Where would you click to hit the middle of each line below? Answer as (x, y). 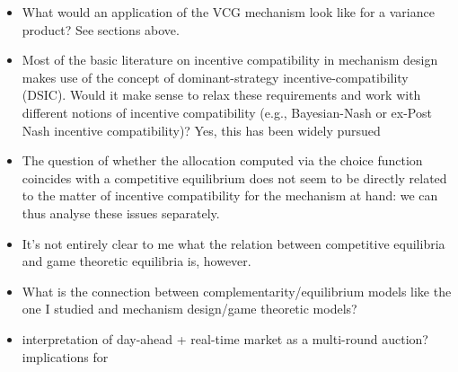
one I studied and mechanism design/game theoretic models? (189, 309)
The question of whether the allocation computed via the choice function (222, 160)
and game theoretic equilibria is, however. (137, 261)
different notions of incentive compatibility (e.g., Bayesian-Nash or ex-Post (227, 112)
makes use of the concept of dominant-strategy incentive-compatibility (215, 77)
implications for (65, 356)
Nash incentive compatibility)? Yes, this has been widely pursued (201, 130)
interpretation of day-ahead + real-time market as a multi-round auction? (225, 338)
